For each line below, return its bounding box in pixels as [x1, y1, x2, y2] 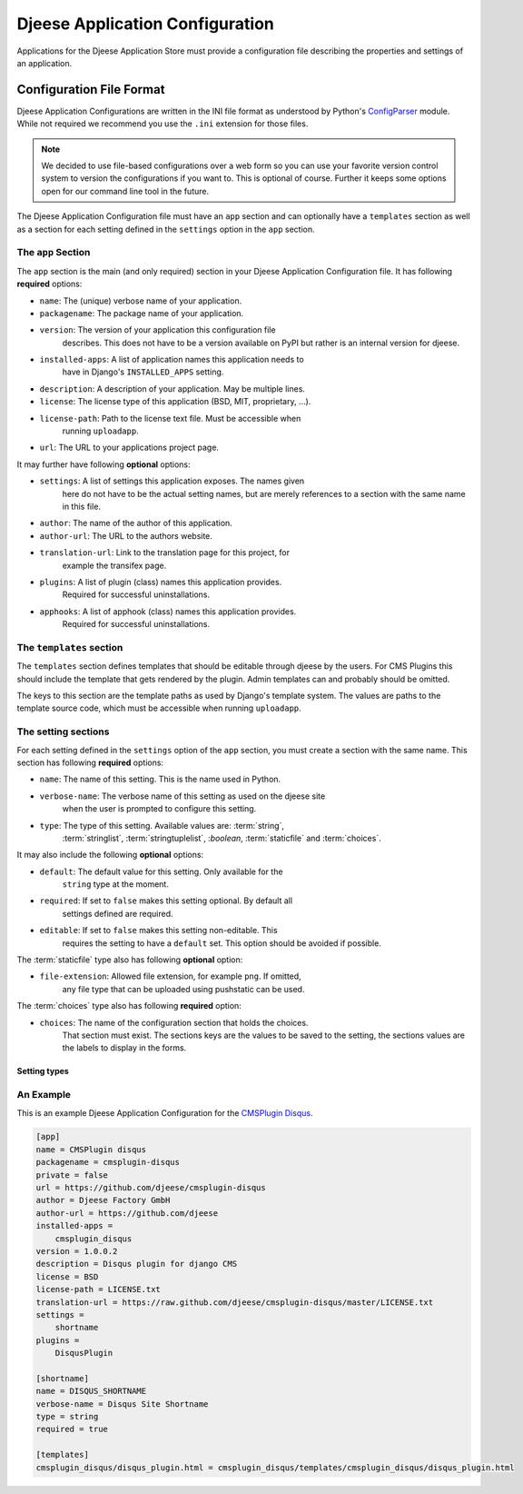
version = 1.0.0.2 [35, 1246, 118, 1256]
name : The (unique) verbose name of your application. [39, 295, 242, 306]
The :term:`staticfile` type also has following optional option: [16, 954, 243, 965]
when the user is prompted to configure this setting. [62, 803, 257, 814]
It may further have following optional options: [16, 459, 191, 470]
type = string [35, 1411, 99, 1422]
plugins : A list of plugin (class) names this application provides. [39, 576, 282, 587]
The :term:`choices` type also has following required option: [16, 1001, 242, 1011]
